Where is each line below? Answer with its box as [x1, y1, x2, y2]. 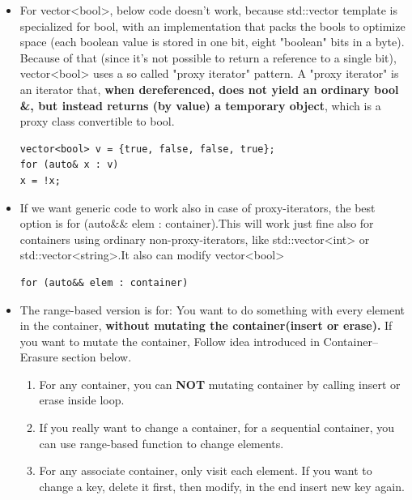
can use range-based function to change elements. [39, 434, 284, 451]
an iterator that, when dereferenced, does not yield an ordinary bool [19, 80, 399, 97]
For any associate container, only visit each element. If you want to [39, 462, 372, 479]
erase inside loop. [39, 391, 125, 408]
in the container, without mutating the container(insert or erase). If [19, 317, 393, 334]
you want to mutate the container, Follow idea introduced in [19, 332, 320, 349]
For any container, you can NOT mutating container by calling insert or [39, 375, 401, 392]
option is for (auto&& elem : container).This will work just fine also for [19, 215, 374, 232]
